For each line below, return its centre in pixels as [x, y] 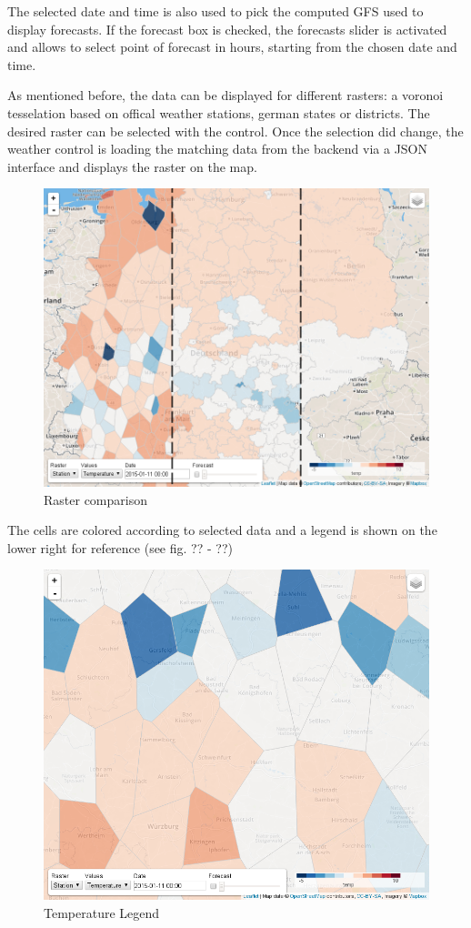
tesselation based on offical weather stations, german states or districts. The [219, 112]
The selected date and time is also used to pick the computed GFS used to [215, 11]
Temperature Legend [102, 912]
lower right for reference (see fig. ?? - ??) [120, 547]
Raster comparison [95, 499]
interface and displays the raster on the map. [132, 166]
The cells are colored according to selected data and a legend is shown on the [222, 530]
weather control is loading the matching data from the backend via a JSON [217, 149]
